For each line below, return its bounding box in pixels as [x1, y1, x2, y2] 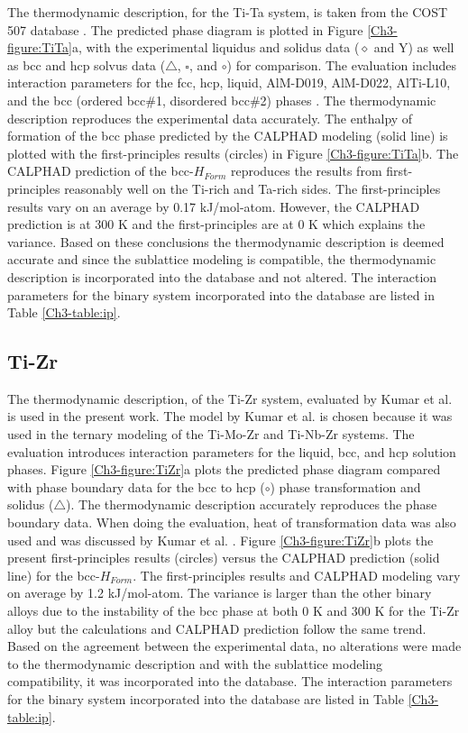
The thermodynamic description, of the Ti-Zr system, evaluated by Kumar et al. [7, 389, 453, 408]
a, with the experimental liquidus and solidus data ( [72, 38, 360, 57]
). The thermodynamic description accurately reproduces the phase [66, 495, 437, 514]
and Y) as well [373, 38, 454, 57]
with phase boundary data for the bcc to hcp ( [7, 477, 265, 496]
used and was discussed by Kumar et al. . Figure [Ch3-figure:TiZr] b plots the [7, 530, 434, 549]
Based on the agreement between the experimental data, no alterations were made [7, 637, 462, 655]
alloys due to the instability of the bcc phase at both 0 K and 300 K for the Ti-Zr [7, 601, 460, 620]
